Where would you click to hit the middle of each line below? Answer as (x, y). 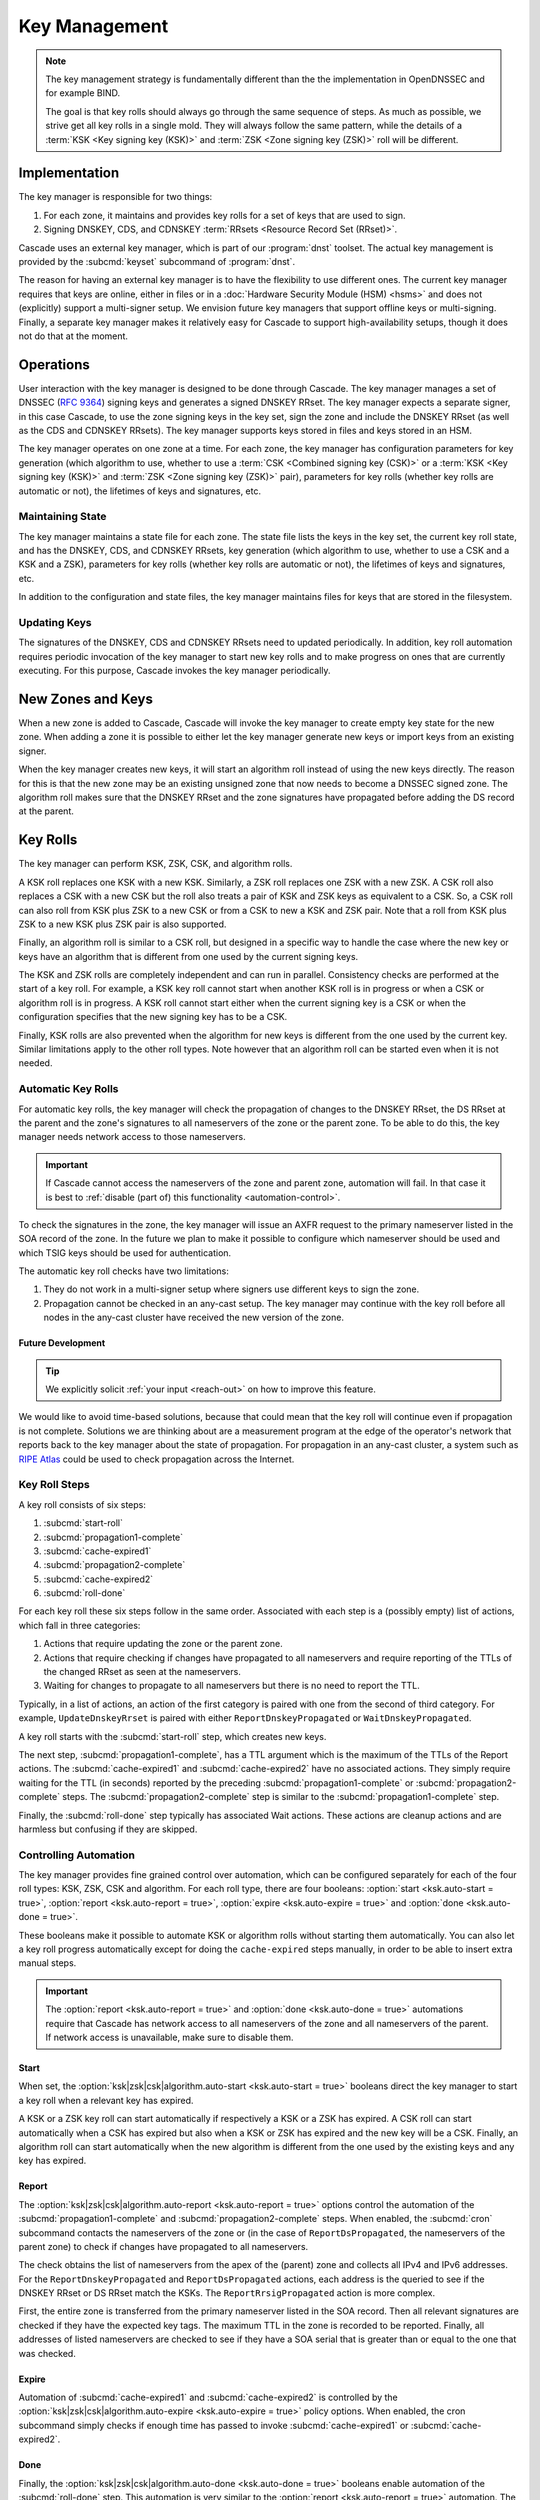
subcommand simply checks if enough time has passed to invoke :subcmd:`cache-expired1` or (213, 2425)
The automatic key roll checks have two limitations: (124, 1271)
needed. (35, 1063)
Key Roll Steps (54, 1485)
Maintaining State (62, 517)
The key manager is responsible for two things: (115, 197)
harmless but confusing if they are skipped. (108, 1829)
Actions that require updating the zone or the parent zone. (163, 1644)
